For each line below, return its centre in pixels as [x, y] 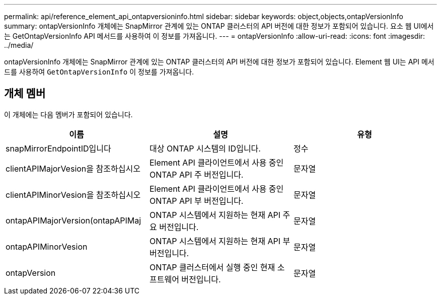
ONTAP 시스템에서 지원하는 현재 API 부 [220, 241]
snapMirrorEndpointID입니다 [58, 148]
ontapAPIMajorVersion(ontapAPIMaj [73, 220]
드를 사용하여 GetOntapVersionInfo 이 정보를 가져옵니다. [99, 72]
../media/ [19, 45]
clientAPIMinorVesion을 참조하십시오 [73, 195]
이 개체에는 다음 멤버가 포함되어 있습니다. [68, 114]
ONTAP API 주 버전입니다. [196, 174]
